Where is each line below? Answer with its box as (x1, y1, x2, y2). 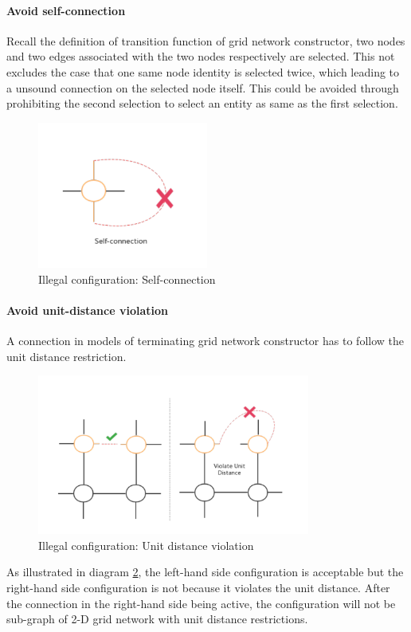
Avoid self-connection (6, 2, 126, 18)
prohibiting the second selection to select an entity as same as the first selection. (6, 95, 398, 112)
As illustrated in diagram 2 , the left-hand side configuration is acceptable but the (6, 563, 404, 580)
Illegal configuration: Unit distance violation (38, 536, 254, 553)
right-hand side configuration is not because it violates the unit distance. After (6, 579, 390, 596)
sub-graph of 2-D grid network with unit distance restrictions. (6, 610, 308, 627)
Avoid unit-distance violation (6, 301, 168, 318)
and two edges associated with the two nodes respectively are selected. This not (6, 48, 395, 65)
